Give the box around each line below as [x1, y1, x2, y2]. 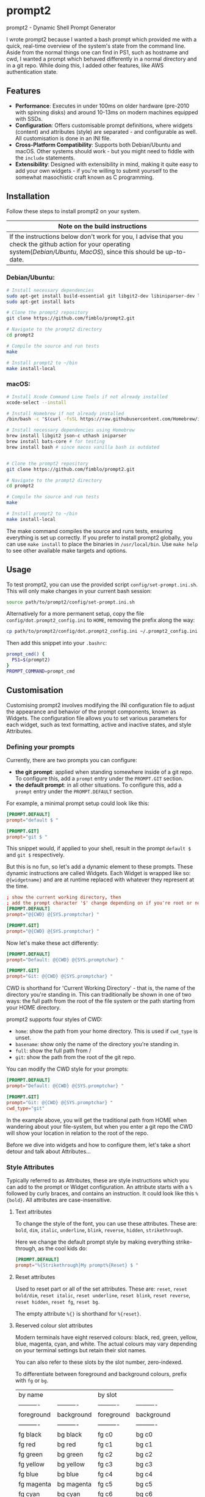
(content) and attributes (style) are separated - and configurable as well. [15, 128, 197, 135]
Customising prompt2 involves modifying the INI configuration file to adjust [6, 701, 195, 708]
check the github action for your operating [9, 239, 131, 248]
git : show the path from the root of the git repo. [15, 1054, 136, 1061]
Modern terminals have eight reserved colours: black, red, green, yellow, [15, 1333, 198, 1341]
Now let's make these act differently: [6, 939, 99, 947]
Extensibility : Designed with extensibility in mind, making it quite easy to [15, 160, 198, 168]
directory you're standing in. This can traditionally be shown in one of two [6, 991, 192, 999]
